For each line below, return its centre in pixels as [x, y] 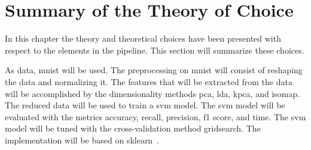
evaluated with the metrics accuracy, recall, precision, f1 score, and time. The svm [155, 116]
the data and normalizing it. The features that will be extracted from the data [149, 81]
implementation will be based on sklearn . [82, 140]
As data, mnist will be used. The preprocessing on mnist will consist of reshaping [154, 70]
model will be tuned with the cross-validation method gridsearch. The [133, 128]
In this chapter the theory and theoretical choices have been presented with [143, 38]
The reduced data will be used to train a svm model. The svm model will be [145, 105]
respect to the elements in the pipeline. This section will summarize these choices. [155, 50]
